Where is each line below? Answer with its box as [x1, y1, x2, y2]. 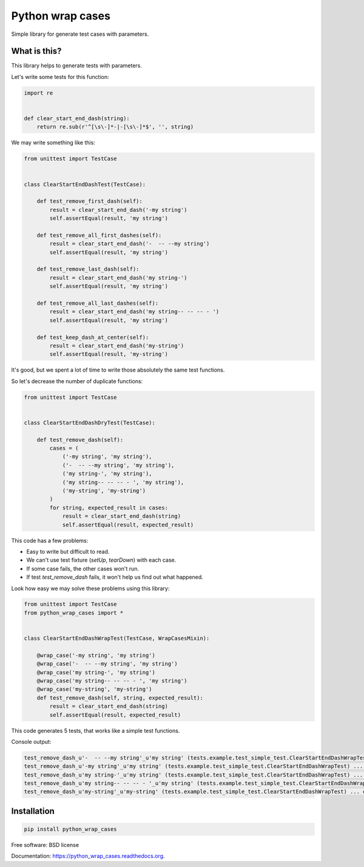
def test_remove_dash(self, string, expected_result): [36, 694, 203, 701]
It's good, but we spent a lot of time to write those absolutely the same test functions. [11, 366, 225, 373]
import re [24, 89, 53, 97]
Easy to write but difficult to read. [26, 548, 110, 555]
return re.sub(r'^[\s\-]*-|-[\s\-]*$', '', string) [36, 123, 194, 131]
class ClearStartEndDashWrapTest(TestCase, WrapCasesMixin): [24, 635, 210, 642]
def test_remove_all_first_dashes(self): [36, 231, 162, 239]
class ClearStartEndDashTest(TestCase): [24, 181, 146, 188]
